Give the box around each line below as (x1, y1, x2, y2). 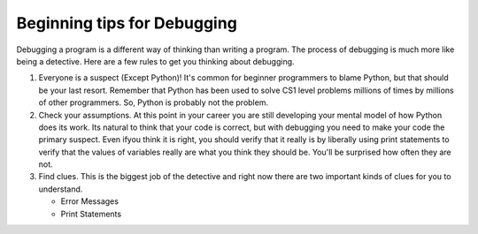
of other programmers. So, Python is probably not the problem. (38, 97, 269, 108)
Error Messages (60, 196, 119, 207)
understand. (38, 184, 83, 194)
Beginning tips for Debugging (16, 13, 238, 33)
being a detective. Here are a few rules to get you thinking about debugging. (16, 56, 296, 66)
